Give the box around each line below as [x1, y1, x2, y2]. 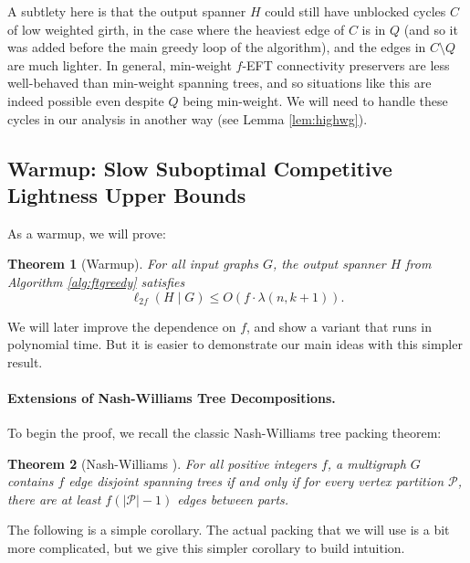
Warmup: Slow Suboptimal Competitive [7, 154, 392, 182]
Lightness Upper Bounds [7, 180, 246, 208]
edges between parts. [177, 489, 289, 508]
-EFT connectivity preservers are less [242, 55, 450, 74]
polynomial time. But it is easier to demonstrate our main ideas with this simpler [7, 335, 463, 354]
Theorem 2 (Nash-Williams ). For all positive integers [7, 453, 317, 473]
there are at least [7, 489, 101, 508]
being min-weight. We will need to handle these [183, 90, 448, 110]
